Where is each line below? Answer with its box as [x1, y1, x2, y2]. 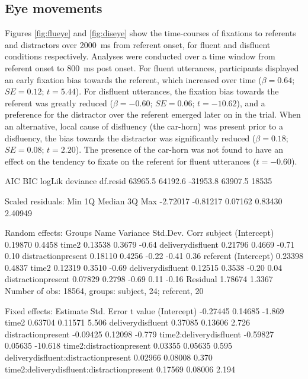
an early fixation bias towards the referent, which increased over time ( [5, 73, 262, 86]
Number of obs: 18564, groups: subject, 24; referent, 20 [5, 285, 204, 297]
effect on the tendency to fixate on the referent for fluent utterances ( [5, 154, 256, 167]
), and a [236, 96, 265, 109]
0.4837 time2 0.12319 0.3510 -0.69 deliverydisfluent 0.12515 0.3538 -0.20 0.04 [5, 261, 283, 273]
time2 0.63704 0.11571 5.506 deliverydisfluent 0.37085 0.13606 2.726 [5, 316, 250, 329]
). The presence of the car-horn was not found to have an [75, 143, 283, 156]
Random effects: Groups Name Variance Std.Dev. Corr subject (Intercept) [5, 226, 274, 239]
